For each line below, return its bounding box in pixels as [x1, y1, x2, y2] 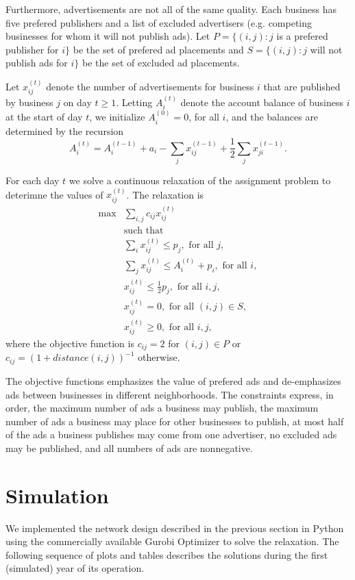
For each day [5, 173, 60, 188]
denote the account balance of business [180, 95, 343, 110]
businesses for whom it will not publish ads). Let [5, 29, 210, 43]
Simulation [5, 481, 109, 509]
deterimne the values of [5, 187, 103, 201]
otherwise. [138, 350, 180, 364]
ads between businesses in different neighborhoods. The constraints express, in [5, 387, 334, 401]
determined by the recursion [5, 123, 124, 138]
